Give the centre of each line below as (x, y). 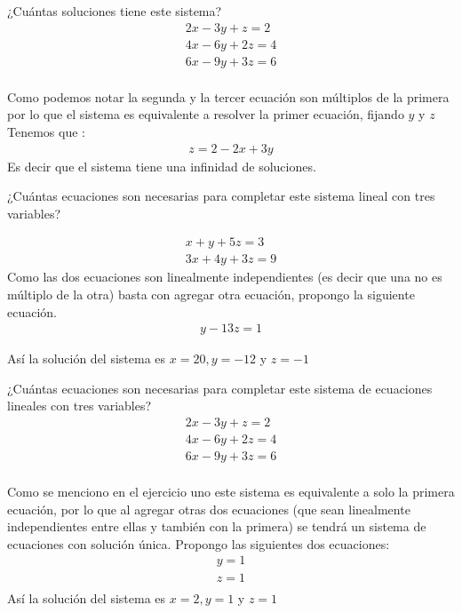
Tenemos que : (46, 131)
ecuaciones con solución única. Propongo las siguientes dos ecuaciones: (199, 543)
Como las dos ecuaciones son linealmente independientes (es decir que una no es (225, 277)
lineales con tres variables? (80, 406)
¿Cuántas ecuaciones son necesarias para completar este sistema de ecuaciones (220, 388)
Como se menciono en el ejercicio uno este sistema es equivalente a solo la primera (231, 492)
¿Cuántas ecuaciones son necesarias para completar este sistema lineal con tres (221, 196)
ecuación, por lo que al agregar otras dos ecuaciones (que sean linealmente (209, 509)
